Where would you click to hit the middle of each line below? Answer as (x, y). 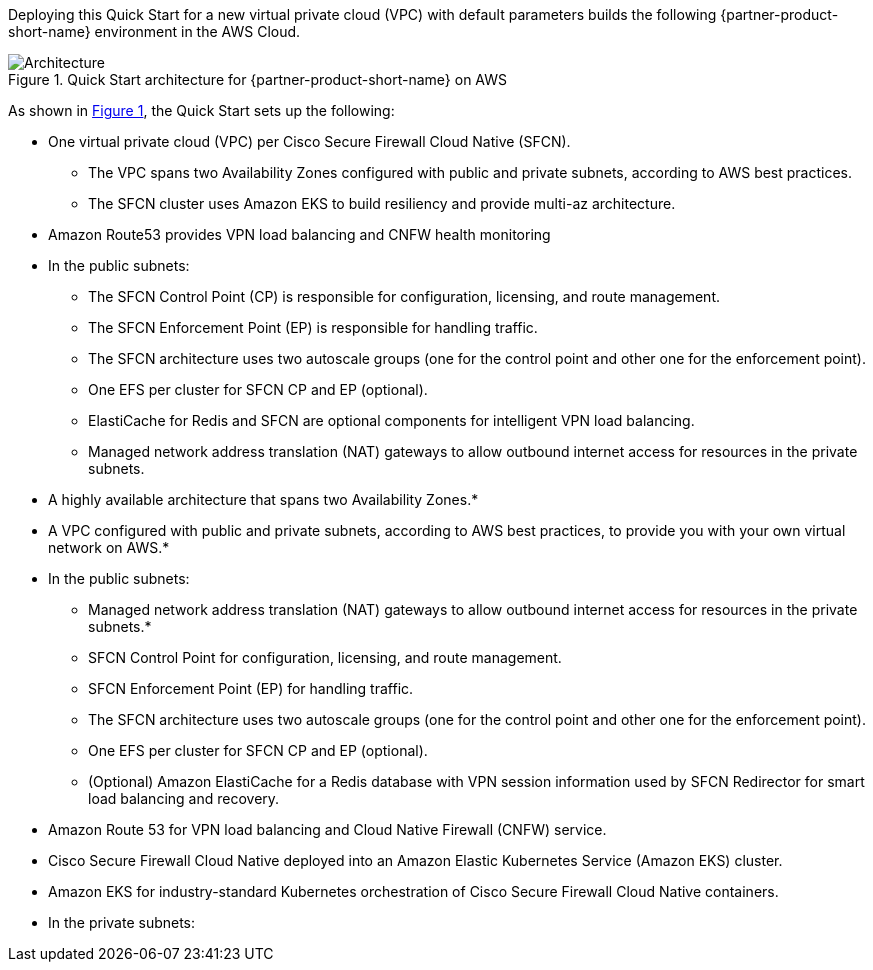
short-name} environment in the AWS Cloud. (154, 31)
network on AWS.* (109, 547)
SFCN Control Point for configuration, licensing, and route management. (325, 657)
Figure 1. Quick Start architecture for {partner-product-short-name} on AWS (258, 79)
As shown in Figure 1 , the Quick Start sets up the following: (201, 110)
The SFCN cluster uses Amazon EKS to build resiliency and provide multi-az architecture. (382, 203)
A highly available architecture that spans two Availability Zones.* (263, 499)
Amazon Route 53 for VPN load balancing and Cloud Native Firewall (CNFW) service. (327, 829)
